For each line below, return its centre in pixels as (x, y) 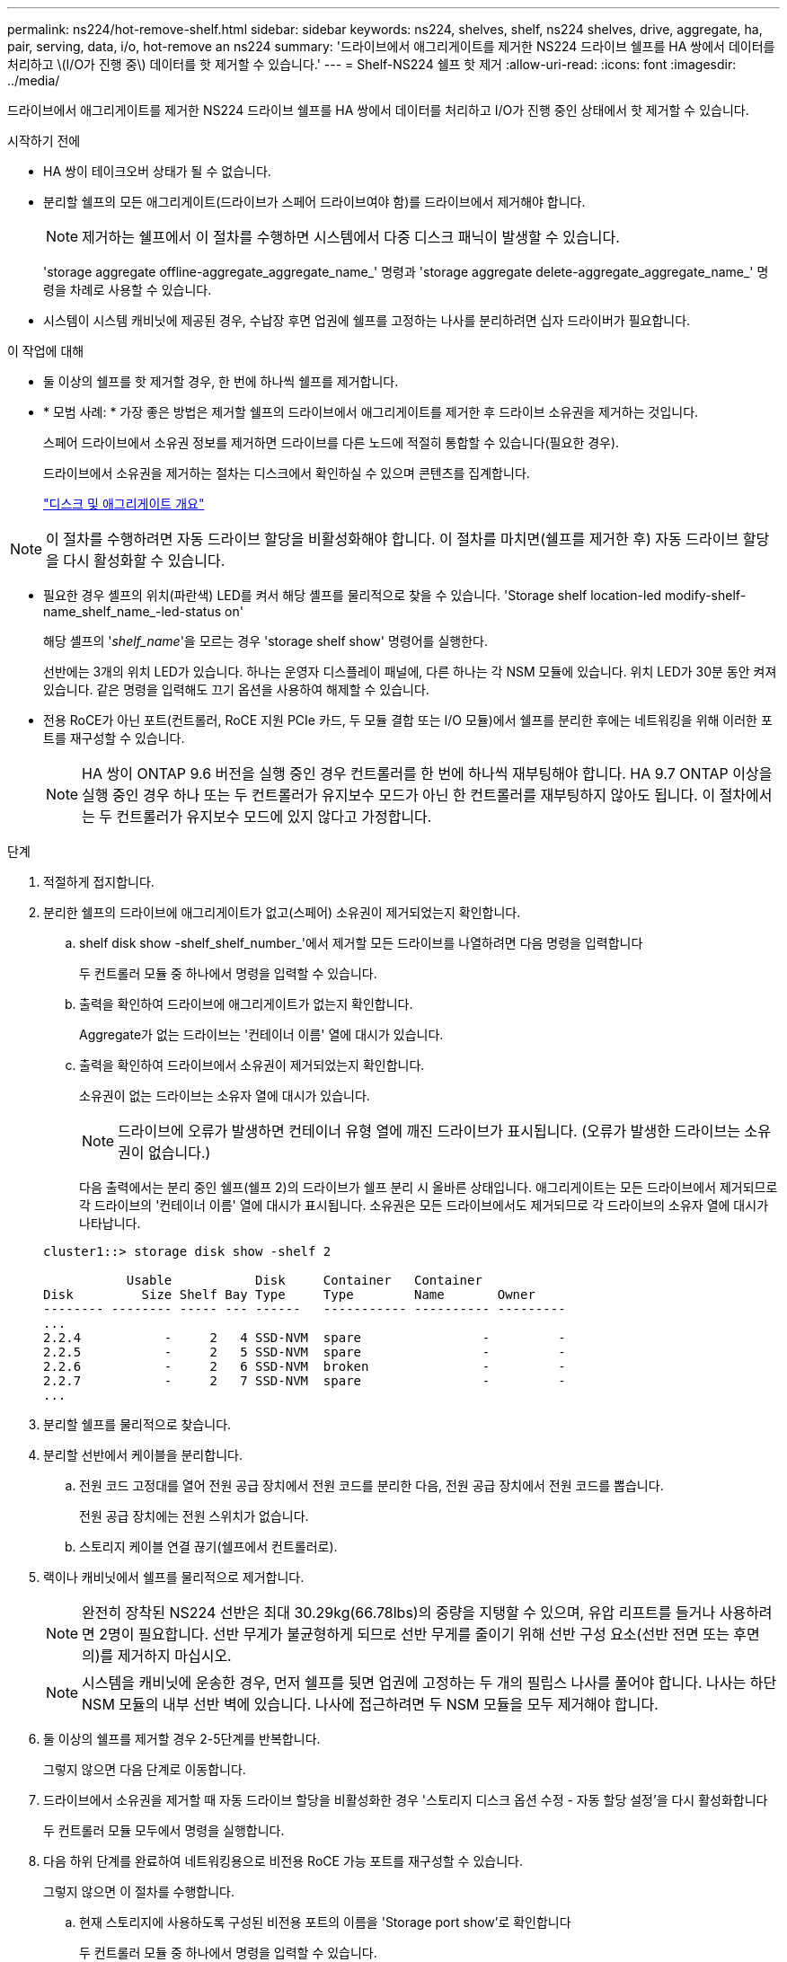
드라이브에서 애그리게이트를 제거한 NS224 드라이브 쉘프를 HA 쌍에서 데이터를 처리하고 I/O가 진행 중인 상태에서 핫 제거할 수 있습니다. (378, 110)
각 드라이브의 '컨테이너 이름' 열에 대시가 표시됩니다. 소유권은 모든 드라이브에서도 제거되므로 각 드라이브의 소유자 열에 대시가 (424, 1205)
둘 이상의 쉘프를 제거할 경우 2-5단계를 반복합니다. (182, 1739)
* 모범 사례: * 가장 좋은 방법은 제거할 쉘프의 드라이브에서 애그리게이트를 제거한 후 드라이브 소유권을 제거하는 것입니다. (371, 412)
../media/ (34, 80)
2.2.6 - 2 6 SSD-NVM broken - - (305, 1366)
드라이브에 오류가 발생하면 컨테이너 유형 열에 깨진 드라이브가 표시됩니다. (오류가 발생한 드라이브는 (429, 1131)
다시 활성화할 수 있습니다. (144, 561)
